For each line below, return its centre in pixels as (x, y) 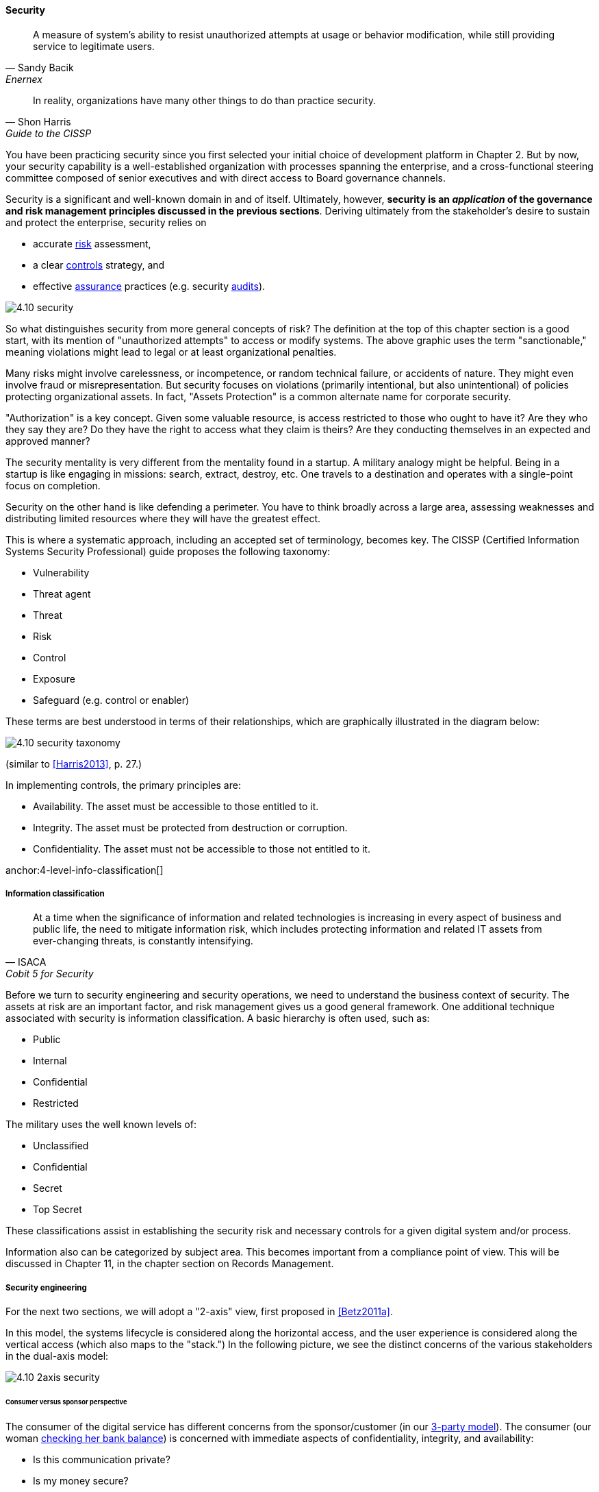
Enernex (24, 79)
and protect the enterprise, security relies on (106, 222)
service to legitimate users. (94, 46)
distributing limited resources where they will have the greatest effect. (163, 518)
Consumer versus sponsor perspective (66, 1402)
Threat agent (62, 594)
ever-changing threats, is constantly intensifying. (143, 941)
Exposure (54, 678)
